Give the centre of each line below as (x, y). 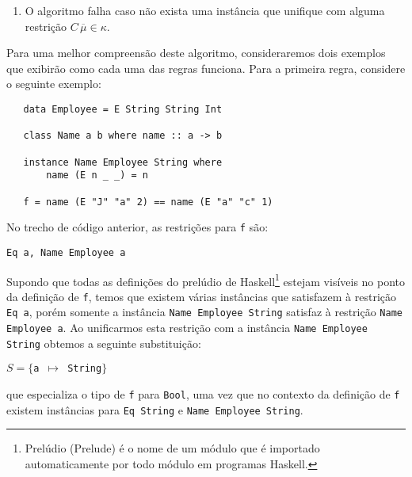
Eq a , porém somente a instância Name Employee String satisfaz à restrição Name (204, 312)
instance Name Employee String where (123, 162)
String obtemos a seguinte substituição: (104, 343)
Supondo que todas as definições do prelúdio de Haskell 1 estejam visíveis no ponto (206, 280)
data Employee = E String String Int (123, 109)
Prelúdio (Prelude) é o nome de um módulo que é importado (172, 448)
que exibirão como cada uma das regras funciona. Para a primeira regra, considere (206, 68)
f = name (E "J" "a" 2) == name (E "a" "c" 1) (148, 202)
